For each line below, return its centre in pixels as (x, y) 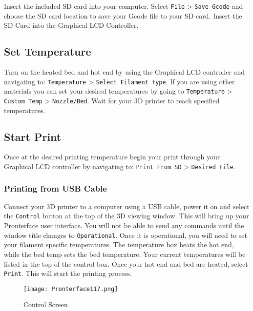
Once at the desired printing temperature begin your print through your (112, 157)
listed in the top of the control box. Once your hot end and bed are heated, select (126, 263)
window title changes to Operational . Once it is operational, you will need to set (126, 235)
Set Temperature (48, 51)
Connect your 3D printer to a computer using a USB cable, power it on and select (127, 206)
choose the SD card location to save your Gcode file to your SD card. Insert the (123, 15)
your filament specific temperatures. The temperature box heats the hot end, (119, 244)
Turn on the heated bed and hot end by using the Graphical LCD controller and (125, 72)
